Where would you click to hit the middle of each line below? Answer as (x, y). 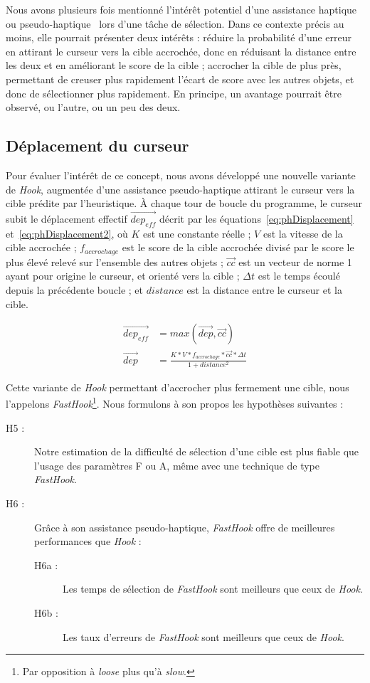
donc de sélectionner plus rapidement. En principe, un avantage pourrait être (174, 93)
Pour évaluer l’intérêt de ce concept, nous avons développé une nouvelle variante (181, 175)
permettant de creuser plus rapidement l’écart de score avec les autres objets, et (180, 79)
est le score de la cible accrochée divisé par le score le (238, 247)
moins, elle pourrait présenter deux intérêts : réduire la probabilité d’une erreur (179, 37)
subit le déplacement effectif (67, 218)
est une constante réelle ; (197, 233)
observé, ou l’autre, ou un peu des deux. (93, 107)
